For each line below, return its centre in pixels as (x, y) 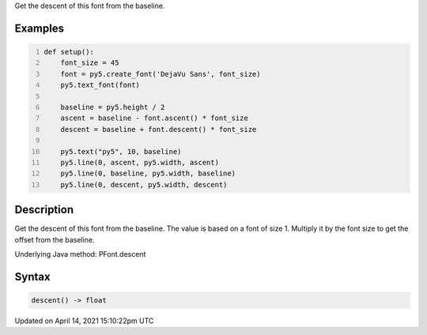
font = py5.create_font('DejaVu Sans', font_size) (161, 74)
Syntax (32, 277)
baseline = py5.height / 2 (113, 107)
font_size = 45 (90, 63)
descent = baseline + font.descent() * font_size (159, 129)
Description (44, 210)
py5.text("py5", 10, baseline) (121, 151)
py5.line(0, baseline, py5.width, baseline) (148, 173)
